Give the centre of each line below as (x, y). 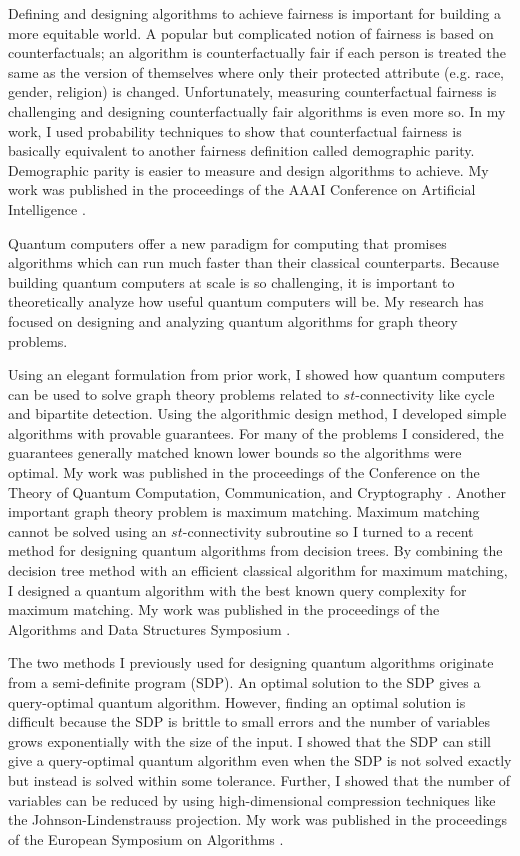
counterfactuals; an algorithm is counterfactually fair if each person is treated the (257, 52)
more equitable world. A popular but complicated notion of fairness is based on (251, 32)
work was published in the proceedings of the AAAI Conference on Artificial (242, 189)
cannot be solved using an (87, 530)
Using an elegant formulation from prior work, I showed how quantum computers (257, 374)
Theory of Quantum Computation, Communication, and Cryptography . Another (257, 491)
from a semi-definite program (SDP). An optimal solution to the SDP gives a (244, 682)
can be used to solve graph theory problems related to (173, 393)
